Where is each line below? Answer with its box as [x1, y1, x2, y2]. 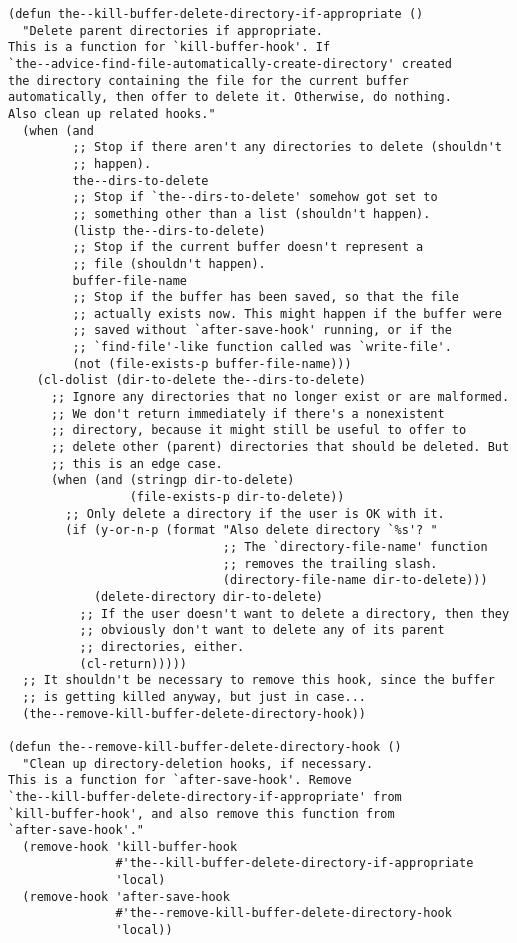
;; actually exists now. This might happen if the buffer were [72, 306, 502, 321]
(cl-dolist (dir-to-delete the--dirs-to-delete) [36, 373, 366, 388]
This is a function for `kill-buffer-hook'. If [8, 40, 331, 55]
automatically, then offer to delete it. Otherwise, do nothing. [8, 90, 452, 105]
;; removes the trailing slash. [222, 556, 438, 571]
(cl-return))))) [79, 656, 187, 671]
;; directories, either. [79, 639, 245, 654]
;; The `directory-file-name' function [222, 540, 488, 554]
